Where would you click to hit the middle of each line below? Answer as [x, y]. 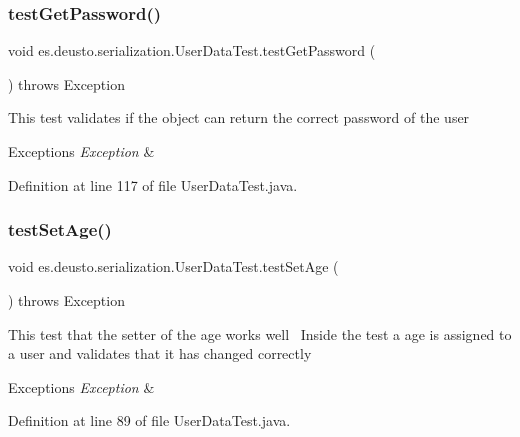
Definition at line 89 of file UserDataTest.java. [149, 420]
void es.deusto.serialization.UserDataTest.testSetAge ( [173, 266]
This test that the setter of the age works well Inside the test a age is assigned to [260, 333]
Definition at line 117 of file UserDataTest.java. [153, 184]
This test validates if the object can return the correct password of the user [239, 117]
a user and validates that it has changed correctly [160, 353]
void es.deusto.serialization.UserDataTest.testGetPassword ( [192, 50]
